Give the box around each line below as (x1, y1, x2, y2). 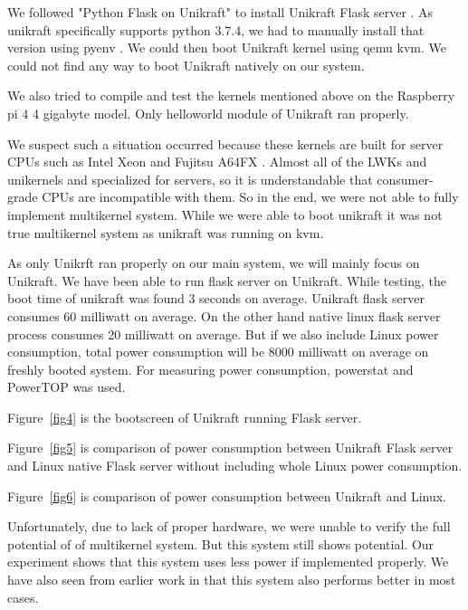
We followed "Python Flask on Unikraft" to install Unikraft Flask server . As (7, 3, 434, 21)
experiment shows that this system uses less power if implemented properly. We (7, 552, 449, 571)
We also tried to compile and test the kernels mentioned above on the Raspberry (7, 86, 455, 105)
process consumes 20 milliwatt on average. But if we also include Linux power (7, 324, 439, 343)
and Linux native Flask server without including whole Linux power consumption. (7, 456, 463, 475)
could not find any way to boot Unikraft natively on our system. (7, 55, 365, 74)
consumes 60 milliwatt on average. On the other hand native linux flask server (7, 306, 441, 325)
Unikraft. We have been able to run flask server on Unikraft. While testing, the (7, 271, 447, 290)
